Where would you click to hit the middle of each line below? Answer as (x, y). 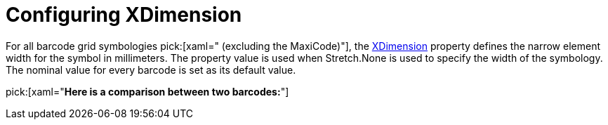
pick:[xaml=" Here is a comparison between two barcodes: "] (147, 91)
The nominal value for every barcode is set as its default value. (151, 70)
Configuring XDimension (124, 15)
